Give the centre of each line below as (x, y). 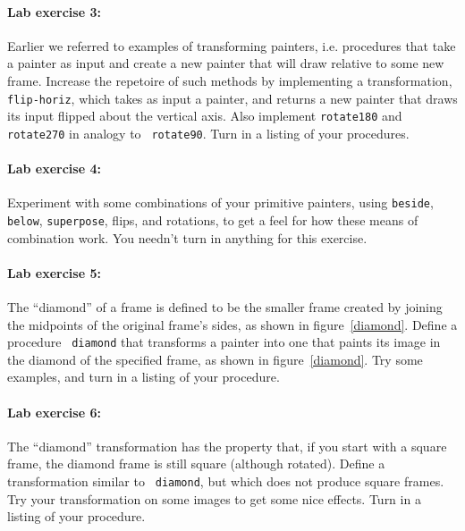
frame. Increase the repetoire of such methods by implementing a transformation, (230, 80)
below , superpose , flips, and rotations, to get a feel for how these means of (213, 220)
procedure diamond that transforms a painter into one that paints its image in (224, 342)
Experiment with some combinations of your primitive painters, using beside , (220, 202)
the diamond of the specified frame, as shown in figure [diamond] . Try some (215, 359)
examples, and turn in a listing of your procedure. (144, 377)
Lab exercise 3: (54, 11)
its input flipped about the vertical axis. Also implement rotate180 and (205, 116)
